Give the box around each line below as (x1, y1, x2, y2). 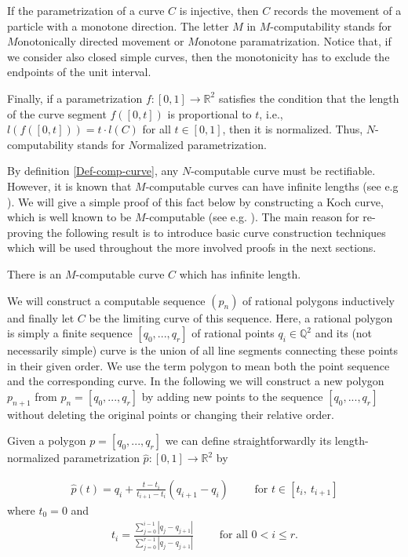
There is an (7, 265, 62, 282)
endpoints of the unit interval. (7, 64, 151, 80)
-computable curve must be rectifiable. (191, 162, 376, 179)
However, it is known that (7, 177, 132, 194)
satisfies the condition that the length (218, 89, 399, 106)
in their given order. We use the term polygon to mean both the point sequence (7, 357, 390, 373)
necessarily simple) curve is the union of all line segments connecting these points (7, 342, 399, 359)
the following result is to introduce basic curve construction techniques (46, 224, 386, 240)
